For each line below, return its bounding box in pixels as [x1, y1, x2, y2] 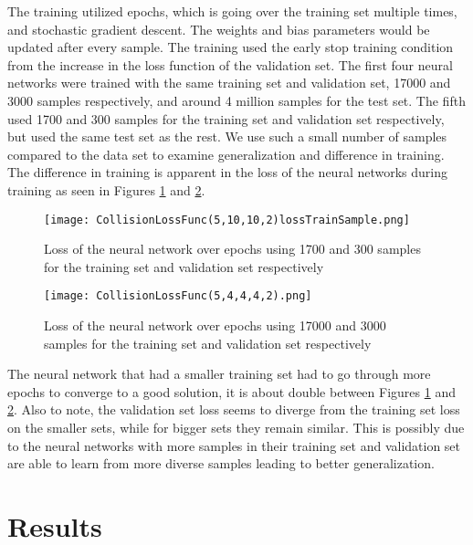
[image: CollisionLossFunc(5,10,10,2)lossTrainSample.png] [44, 213, 410, 226]
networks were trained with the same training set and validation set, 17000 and [7, 73, 451, 92]
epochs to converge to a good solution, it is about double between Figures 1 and [7, 382, 456, 401]
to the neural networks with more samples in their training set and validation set [7, 435, 461, 455]
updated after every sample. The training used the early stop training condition [7, 37, 454, 57]
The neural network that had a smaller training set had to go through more [7, 364, 431, 383]
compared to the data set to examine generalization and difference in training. [7, 144, 445, 163]
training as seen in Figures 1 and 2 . [7, 180, 205, 199]
